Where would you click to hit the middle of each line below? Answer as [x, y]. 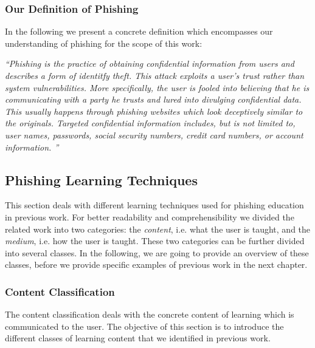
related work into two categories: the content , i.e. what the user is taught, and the [158, 229]
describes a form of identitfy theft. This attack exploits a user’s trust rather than [155, 75]
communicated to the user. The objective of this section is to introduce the [144, 326]
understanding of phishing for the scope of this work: [104, 43]
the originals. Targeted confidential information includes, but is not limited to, [150, 123]
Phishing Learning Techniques [101, 179]
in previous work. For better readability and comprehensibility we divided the [150, 217]
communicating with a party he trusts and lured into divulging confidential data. [153, 99]
